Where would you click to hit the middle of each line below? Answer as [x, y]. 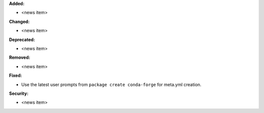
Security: [19, 93]
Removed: [20, 57]
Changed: [19, 22]
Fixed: [15, 75]
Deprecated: [22, 40]
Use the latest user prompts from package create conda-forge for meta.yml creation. [111, 84]
